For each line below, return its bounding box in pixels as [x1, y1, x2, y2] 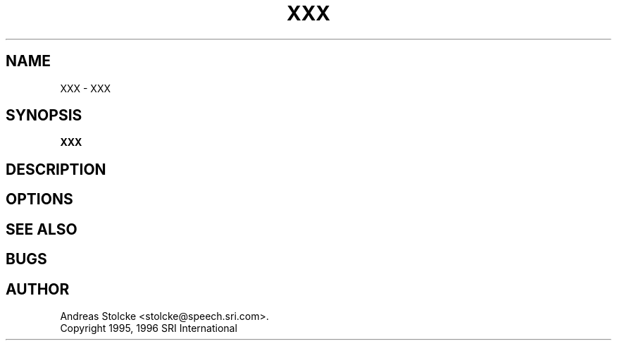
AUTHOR [6, 280, 70, 298]
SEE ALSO [6, 220, 77, 238]
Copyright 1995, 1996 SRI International [60, 321, 237, 334]
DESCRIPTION [6, 160, 106, 178]
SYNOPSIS [6, 106, 82, 125]
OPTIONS [6, 190, 73, 209]
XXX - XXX [60, 82, 111, 94]
